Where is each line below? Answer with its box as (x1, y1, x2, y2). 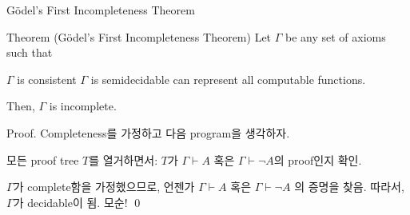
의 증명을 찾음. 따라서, (294, 178, 404, 195)
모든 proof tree (6, 151, 79, 168)
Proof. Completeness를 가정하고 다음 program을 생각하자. (6, 124, 290, 141)
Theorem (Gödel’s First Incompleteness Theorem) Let (6, 28, 272, 45)
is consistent (17, 70, 77, 87)
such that (6, 44, 53, 61)
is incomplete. (49, 98, 117, 114)
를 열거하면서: (89, 151, 158, 168)
